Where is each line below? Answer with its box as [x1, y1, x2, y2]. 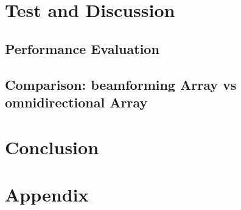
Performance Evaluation [5, 39, 159, 58]
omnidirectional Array [5, 92, 148, 111]
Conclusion [5, 134, 99, 159]
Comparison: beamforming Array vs [5, 75, 237, 93]
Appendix [5, 181, 89, 206]
